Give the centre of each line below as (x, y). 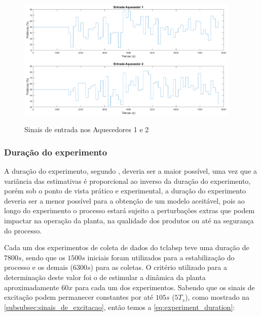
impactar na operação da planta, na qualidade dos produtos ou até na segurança (129, 221)
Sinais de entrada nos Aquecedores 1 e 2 (87, 129)
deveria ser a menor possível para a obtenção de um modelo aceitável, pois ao (124, 200)
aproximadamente (32, 287)
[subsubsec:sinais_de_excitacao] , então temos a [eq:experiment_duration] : (120, 307)
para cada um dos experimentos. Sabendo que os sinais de (165, 287)
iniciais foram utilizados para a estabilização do (161, 257)
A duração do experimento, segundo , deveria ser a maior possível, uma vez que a (131, 171)
